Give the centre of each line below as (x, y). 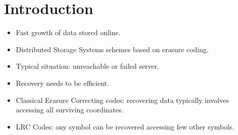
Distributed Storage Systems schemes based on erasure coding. (112, 49)
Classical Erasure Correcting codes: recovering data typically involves (122, 100)
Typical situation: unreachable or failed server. (87, 66)
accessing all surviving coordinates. (70, 110)
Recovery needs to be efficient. (63, 83)
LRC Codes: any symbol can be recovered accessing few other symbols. (125, 126)
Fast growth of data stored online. (68, 32)
